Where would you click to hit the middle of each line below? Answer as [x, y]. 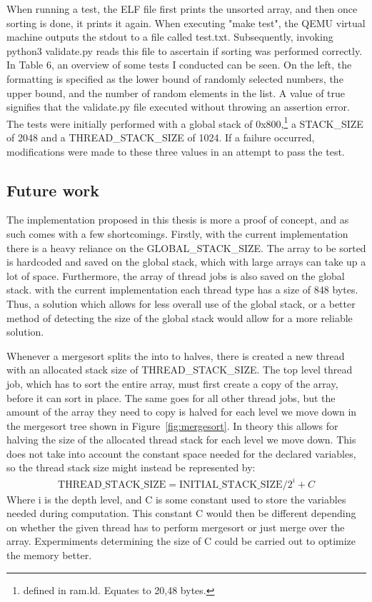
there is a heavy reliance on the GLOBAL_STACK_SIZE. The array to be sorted [186, 247]
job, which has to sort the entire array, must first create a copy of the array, [172, 383]
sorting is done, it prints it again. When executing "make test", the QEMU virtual [186, 22]
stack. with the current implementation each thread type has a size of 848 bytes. [182, 290]
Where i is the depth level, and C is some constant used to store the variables [176, 499]
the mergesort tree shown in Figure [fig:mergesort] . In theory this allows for [172, 425]
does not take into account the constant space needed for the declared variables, [181, 453]
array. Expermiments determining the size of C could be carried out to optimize [181, 541]
